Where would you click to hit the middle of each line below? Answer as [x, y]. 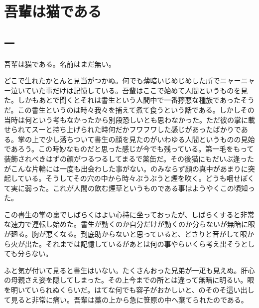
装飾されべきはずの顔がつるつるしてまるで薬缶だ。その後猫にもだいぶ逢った [129, 158]
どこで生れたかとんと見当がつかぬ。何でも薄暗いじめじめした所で [112, 80]
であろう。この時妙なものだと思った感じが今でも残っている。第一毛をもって [129, 149]
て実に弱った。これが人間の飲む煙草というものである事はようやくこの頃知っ [129, 188]
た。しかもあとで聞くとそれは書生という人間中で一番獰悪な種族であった [123, 100]
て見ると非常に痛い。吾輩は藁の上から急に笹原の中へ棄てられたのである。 [126, 299]
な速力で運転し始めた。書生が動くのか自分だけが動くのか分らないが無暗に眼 [129, 224]
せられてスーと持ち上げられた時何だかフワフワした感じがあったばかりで [123, 129]
